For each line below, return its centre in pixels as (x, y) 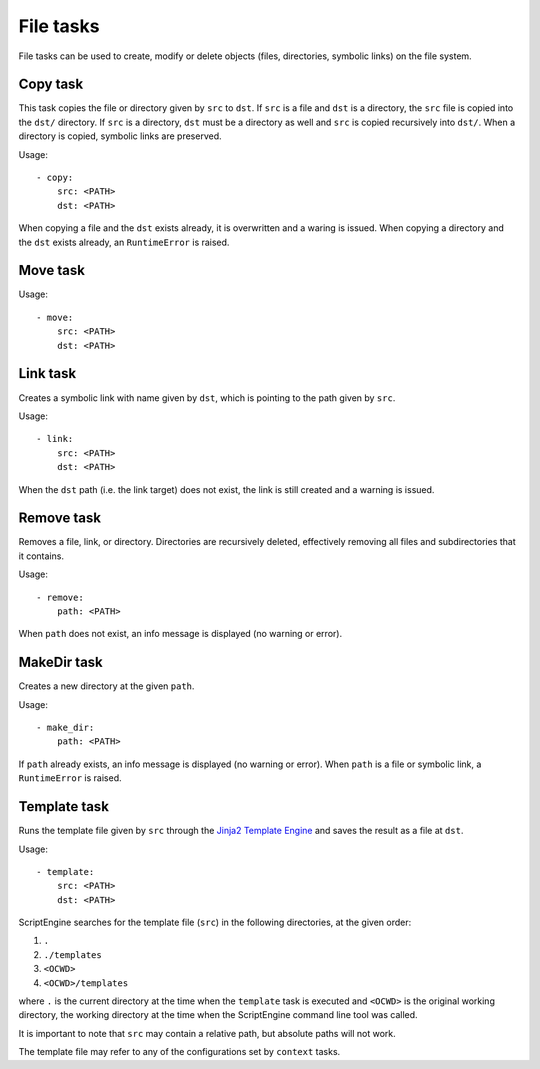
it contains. (41, 556)
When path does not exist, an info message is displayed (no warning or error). (180, 634)
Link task (47, 373)
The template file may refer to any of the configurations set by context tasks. (179, 1052)
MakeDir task (61, 662)
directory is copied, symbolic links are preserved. (120, 136)
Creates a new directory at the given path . (106, 686)
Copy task (51, 84)
